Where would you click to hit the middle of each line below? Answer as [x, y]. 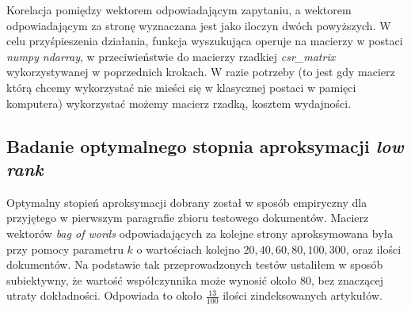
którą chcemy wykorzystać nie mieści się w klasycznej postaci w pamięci [181, 87]
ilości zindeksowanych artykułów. [303, 295]
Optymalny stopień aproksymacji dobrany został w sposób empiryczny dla [187, 202]
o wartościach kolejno [188, 249]
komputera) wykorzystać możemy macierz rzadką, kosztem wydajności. [179, 103]
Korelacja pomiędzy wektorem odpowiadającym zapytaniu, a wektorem [179, 10]
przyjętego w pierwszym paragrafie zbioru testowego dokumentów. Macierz [188, 218]
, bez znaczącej [347, 279]
